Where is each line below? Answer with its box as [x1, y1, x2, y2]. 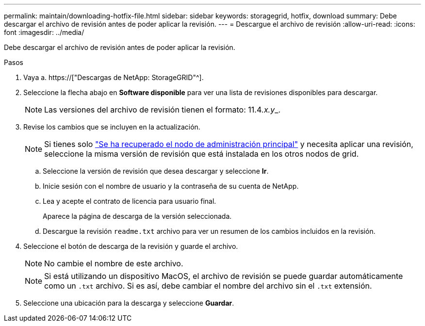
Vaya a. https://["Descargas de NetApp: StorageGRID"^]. [23, 73, 204, 81]
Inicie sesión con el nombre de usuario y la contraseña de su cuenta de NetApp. [43, 182, 299, 190]
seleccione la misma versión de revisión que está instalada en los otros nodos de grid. [44, 149, 359, 159]
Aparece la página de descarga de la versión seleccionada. [43, 212, 232, 220]
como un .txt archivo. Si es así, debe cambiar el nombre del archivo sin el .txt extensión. [44, 281, 372, 291]
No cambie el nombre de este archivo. [44, 259, 183, 268]
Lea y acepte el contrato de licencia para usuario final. [43, 197, 216, 205]
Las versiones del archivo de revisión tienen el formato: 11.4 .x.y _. [44, 105, 281, 114]
